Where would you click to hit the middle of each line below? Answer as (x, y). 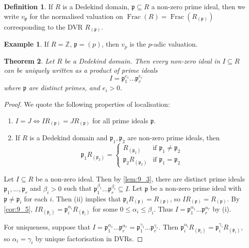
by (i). (222, 209)
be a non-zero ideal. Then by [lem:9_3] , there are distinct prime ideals (140, 178)
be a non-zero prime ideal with (196, 188)
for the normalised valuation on (76, 16)
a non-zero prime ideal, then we (198, 6)
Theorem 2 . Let (29, 60)
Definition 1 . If (29, 6)
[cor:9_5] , (18, 209)
